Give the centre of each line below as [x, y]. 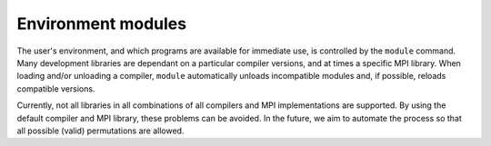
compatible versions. [56, 88]
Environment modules [101, 24]
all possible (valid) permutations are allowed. [100, 131]
